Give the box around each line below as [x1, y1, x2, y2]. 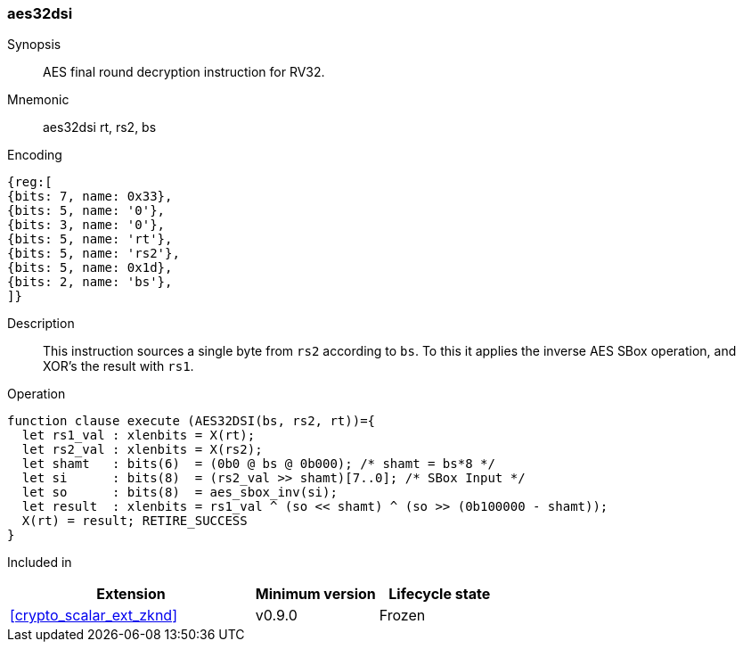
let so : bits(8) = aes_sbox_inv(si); [21, 485, 338, 500]
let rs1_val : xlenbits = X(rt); [21, 428, 256, 443]
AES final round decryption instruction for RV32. [43, 64, 325, 80]
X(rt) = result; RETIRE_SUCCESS [21, 513, 248, 529]
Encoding [7, 147, 62, 163]
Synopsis [7, 37, 61, 53]
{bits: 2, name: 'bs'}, [7, 275, 173, 290]
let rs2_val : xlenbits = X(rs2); [21, 442, 263, 457]
